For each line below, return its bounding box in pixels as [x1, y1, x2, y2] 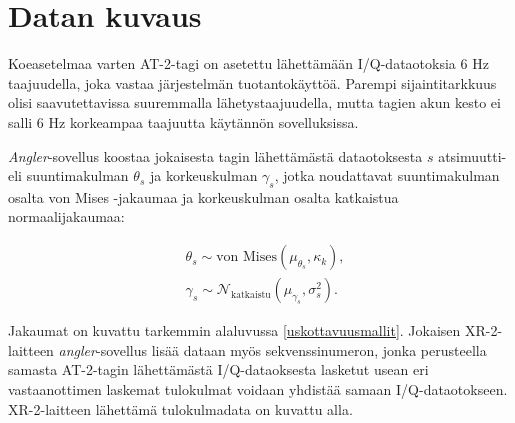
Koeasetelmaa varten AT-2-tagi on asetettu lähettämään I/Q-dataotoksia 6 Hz [8, 53, 489, 74]
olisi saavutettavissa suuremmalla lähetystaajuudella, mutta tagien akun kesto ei [8, 92, 501, 113]
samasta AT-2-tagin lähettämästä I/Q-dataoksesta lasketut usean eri [8, 359, 429, 380]
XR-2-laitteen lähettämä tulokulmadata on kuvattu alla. [8, 398, 353, 419]
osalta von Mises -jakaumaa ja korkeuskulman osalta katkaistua [8, 186, 399, 207]
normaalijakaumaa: [8, 206, 125, 227]
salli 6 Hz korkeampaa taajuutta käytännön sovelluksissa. [8, 111, 359, 132]
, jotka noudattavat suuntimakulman [274, 165, 500, 186]
